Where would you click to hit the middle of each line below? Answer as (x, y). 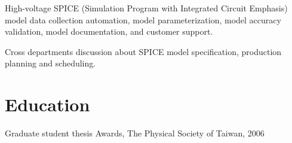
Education (47, 104)
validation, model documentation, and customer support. (109, 31)
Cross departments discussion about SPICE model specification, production (143, 51)
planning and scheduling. (50, 63)
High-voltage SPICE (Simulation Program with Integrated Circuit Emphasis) (146, 8)
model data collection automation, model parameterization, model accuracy (143, 19)
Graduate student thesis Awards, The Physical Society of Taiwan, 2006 (135, 133)
